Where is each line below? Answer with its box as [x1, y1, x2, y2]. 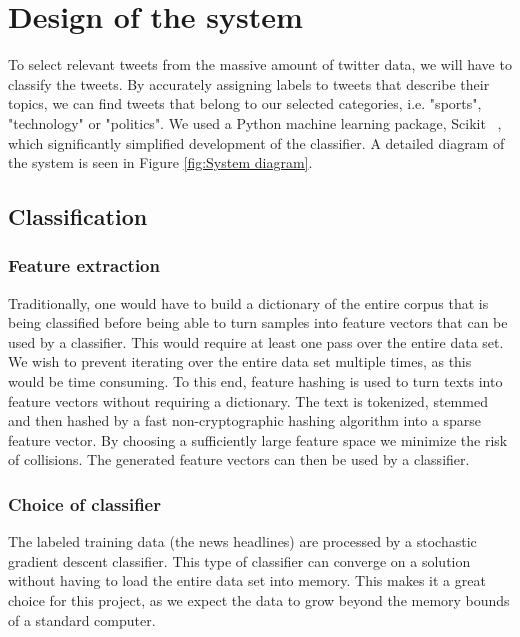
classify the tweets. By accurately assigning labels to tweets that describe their [8, 73, 490, 94]
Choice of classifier [8, 491, 161, 516]
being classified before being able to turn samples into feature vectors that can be [8, 312, 508, 333]
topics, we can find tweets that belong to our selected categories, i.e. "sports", [8, 93, 482, 114]
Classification [8, 201, 148, 232]
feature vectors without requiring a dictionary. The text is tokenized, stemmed [8, 390, 488, 411]
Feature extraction [8, 253, 160, 278]
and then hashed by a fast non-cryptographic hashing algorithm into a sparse [8, 410, 482, 431]
